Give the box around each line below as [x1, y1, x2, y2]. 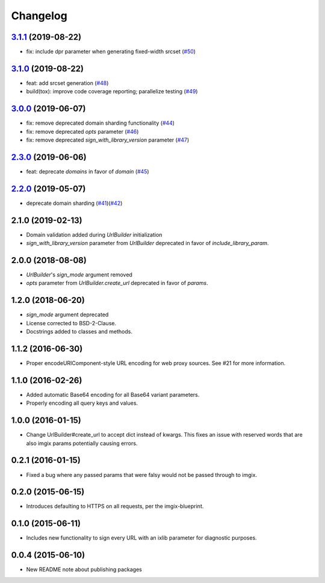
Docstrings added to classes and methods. [26, 328, 132, 335]
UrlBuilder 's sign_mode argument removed [26, 271, 132, 278]
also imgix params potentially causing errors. [26, 440, 138, 447]
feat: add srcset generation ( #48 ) [26, 79, 109, 87]
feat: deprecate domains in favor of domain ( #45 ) [26, 167, 150, 175]
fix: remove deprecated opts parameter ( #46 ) [26, 128, 139, 135]
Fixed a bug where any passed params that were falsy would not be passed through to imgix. [26, 471, 258, 478]
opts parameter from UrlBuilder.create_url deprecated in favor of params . [26, 279, 208, 287]
